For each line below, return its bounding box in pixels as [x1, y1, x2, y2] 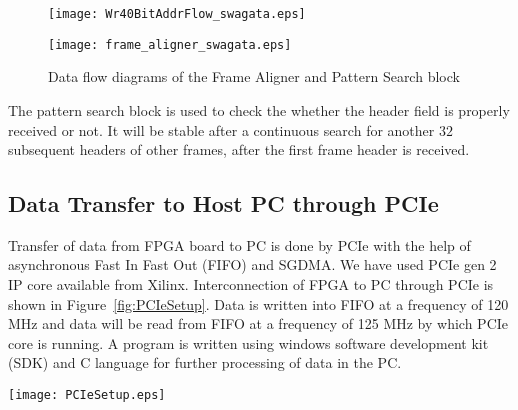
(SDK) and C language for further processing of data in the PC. [8, 352, 402, 373]
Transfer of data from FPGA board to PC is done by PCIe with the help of [8, 234, 471, 255]
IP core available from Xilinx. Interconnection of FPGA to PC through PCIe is [8, 274, 494, 295]
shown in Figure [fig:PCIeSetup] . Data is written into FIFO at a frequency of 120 [8, 293, 509, 314]
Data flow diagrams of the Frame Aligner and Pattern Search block [48, 66, 460, 87]
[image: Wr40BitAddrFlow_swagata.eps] [48, 7, 306, 21]
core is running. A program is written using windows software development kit [8, 332, 489, 353]
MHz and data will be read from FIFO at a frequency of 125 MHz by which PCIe [8, 313, 509, 334]
